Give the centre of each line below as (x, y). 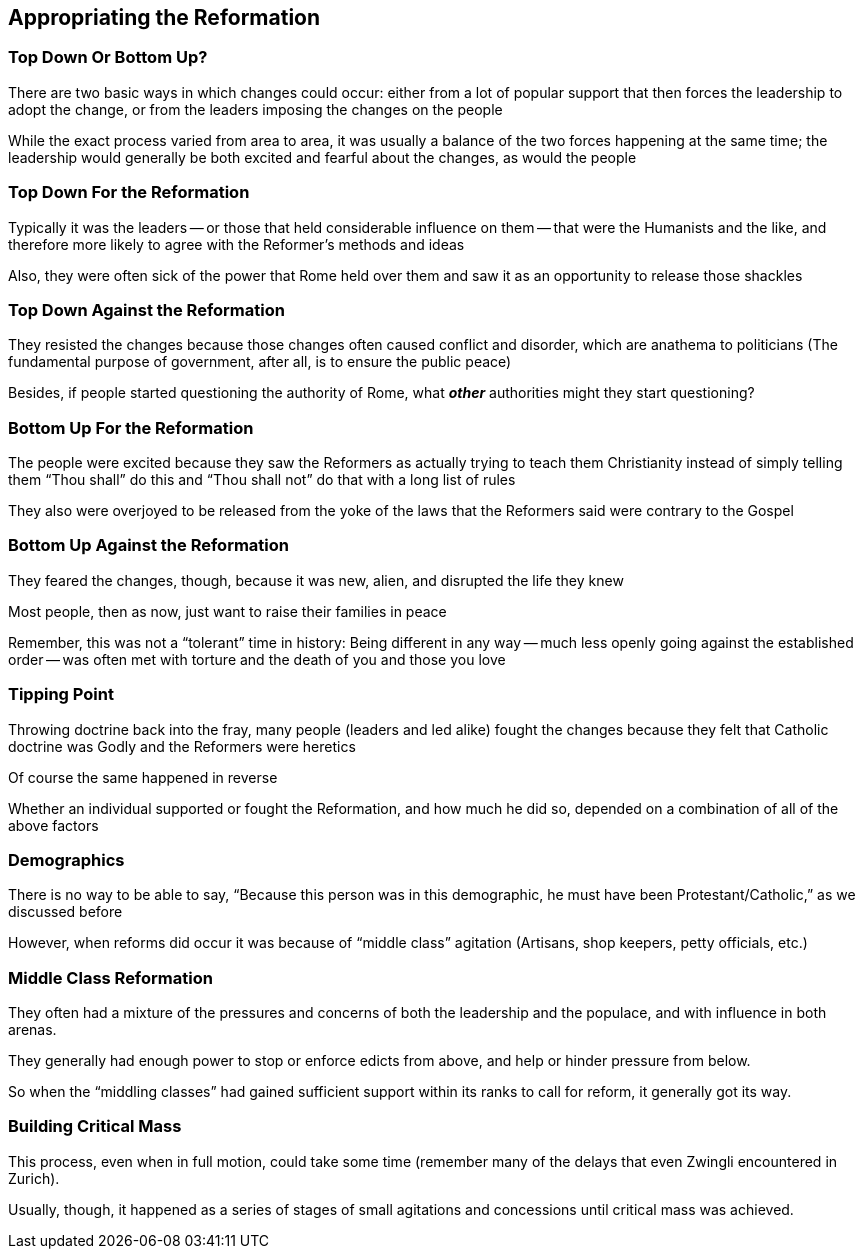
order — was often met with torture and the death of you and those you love (257, 659)
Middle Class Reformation (110, 977)
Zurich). (34, 1178)
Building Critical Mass (95, 1126)
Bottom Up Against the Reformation (148, 545)
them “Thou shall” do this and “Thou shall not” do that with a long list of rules (262, 480)
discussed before (65, 912)
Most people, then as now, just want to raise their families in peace (227, 611)
